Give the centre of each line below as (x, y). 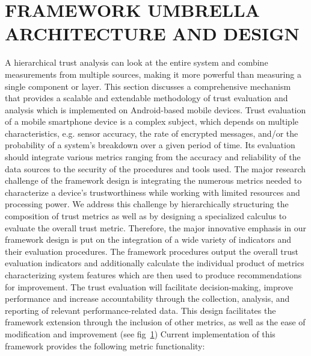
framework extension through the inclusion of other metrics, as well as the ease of (155, 322)
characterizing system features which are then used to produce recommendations (153, 275)
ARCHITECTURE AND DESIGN (152, 33)
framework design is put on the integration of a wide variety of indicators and (148, 239)
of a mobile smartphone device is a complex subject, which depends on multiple (152, 121)
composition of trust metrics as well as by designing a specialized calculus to (146, 216)
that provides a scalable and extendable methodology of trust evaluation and (146, 98)
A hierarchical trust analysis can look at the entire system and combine (137, 62)
